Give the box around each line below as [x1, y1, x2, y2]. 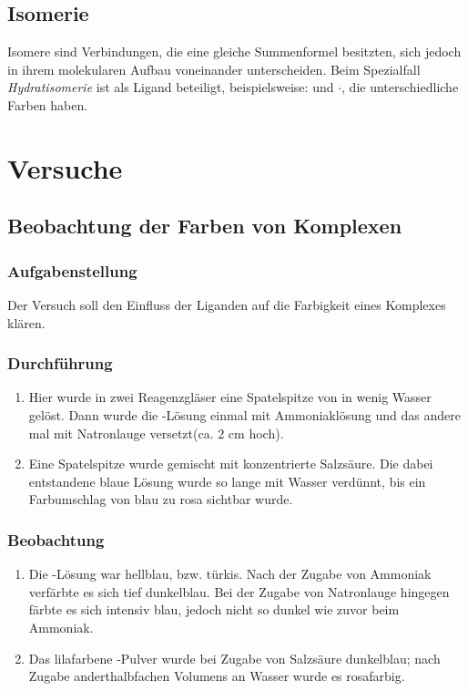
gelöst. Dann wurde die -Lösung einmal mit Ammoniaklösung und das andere [28, 405, 461, 424]
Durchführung [7, 352, 113, 375]
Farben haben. [7, 95, 88, 114]
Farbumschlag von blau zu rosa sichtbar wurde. [28, 490, 293, 509]
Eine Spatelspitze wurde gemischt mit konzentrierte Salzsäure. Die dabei [28, 454, 433, 473]
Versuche [7, 149, 123, 186]
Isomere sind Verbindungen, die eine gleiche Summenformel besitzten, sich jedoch [7, 42, 462, 61]
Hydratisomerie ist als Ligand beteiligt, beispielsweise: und [7, 77, 334, 97]
